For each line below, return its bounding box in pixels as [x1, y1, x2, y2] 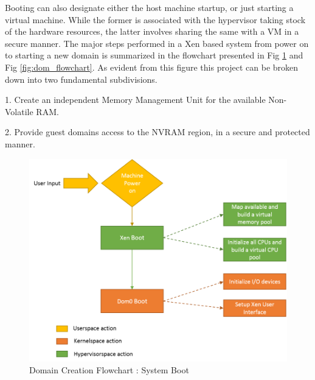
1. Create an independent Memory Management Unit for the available [5, 93, 266, 106]
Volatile [5, 105, 33, 118]
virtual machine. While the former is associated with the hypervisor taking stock [5, 13, 306, 26]
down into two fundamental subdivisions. [5, 72, 157, 85]
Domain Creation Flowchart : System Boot [29, 364, 189, 376]
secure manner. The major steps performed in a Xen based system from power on [5, 37, 309, 49]
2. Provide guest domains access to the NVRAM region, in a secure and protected [5, 125, 310, 138]
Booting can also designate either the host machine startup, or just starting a [5, 1, 294, 13]
